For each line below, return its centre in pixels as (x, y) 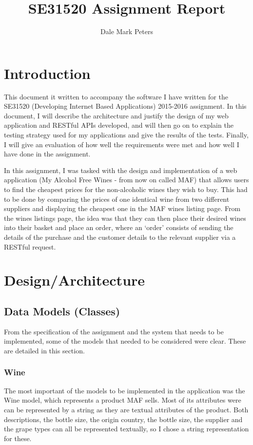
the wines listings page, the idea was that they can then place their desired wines (125, 218)
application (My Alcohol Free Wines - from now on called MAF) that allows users (126, 180)
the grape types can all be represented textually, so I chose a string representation (126, 429)
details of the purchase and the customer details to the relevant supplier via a (120, 237)
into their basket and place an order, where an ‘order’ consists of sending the (119, 227)
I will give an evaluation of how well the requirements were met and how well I (122, 144)
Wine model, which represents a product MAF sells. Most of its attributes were (123, 400)
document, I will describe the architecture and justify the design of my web (116, 115)
